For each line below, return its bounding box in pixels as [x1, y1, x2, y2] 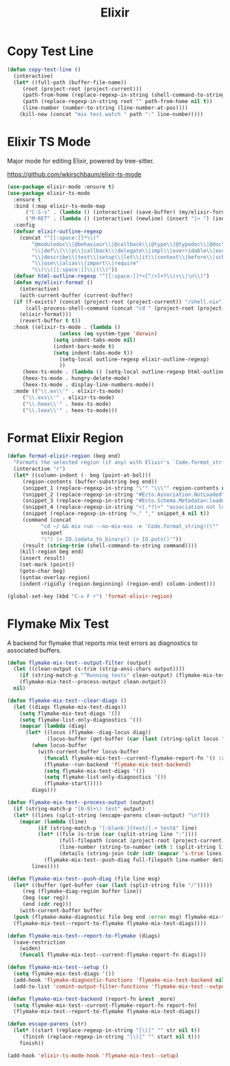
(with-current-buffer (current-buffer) [19, 292, 133, 299]
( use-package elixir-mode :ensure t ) [7, 183, 115, 190]
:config [13, 222, 36, 229]
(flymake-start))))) [43, 780, 103, 787]
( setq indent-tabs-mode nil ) [53, 337, 136, 343]
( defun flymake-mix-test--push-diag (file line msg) [7, 875, 161, 882]
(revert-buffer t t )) [19, 317, 81, 324]
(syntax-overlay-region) [19, 574, 90, 581]
